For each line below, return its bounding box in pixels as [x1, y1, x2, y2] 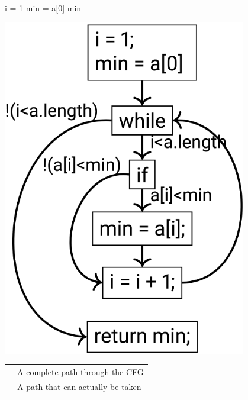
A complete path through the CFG [17, 366, 144, 378]
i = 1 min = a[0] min [5, 2, 82, 14]
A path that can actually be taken [17, 380, 141, 392]
